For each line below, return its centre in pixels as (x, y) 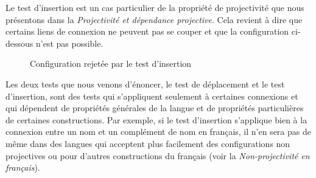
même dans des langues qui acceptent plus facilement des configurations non (148, 143)
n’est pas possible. (69, 43)
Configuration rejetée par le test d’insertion (111, 63)
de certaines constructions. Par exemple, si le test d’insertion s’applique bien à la (156, 119)
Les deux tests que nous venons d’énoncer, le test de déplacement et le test (145, 84)
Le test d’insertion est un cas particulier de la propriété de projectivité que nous (155, 7)
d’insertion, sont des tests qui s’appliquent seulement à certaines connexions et (152, 96)
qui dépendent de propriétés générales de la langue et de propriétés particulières (155, 108)
